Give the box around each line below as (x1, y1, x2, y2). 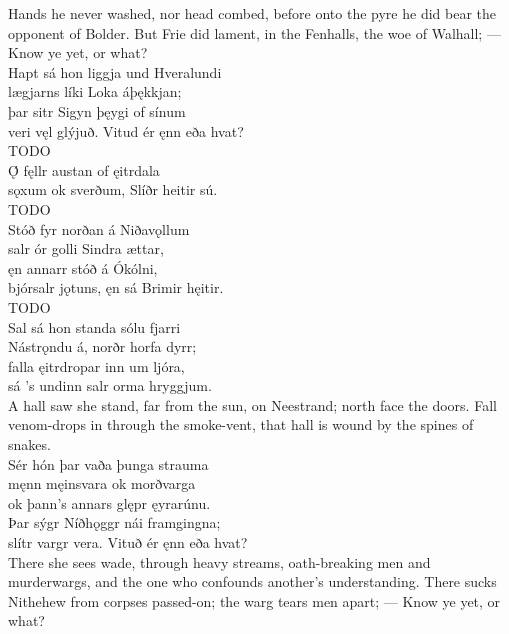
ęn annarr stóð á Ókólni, (8, 257, 158, 278)
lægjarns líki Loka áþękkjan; (8, 81, 182, 102)
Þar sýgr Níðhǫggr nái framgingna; (8, 512, 221, 533)
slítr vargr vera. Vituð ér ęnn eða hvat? (8, 532, 248, 553)
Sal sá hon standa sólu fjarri (8, 316, 181, 337)
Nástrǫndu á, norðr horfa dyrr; (8, 336, 197, 357)
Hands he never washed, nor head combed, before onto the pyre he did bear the (8, 3, 497, 23)
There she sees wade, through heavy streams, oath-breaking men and (8, 551, 431, 572)
